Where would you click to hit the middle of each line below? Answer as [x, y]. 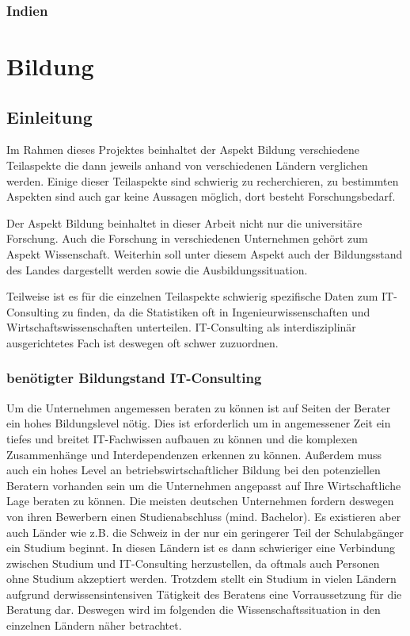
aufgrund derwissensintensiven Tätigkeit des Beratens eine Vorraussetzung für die [204, 594]
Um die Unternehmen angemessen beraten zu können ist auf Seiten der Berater [199, 407]
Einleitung [49, 116]
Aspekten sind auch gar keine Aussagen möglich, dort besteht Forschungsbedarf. [201, 196]
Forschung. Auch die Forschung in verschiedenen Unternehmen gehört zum [187, 238]
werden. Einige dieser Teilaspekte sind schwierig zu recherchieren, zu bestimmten [203, 180]
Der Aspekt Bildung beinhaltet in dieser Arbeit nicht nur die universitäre [184, 222]
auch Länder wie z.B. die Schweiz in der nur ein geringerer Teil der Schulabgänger [205, 532]
